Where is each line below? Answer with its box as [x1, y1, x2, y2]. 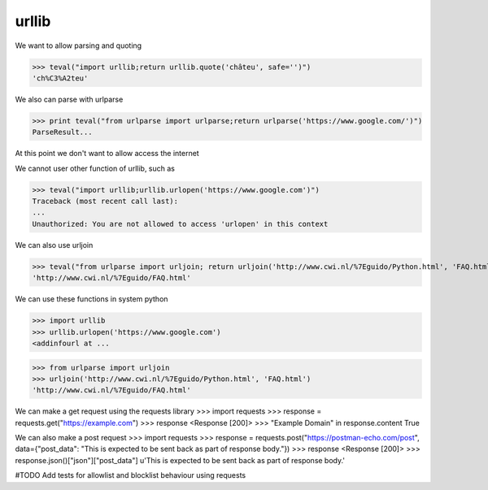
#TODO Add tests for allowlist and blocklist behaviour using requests [15, 470, 246, 480]
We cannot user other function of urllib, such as [15, 163, 175, 173]
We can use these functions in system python [15, 294, 168, 304]
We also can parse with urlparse [15, 94, 124, 104]
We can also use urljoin [15, 240, 94, 249]
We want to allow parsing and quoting [15, 41, 142, 50]
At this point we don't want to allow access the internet [15, 149, 199, 158]
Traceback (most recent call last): [32, 197, 179, 206]
